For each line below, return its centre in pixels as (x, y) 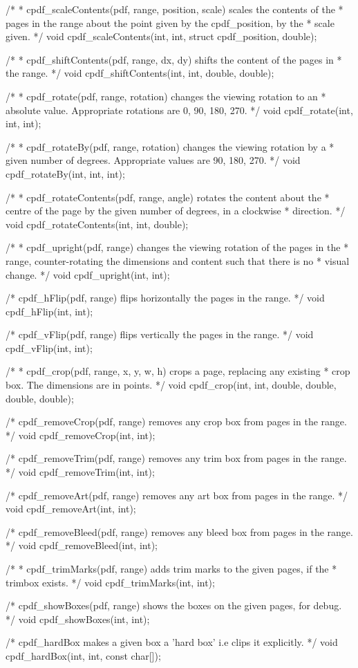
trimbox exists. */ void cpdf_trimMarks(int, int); (110, 582)
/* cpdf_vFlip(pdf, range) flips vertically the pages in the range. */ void (160, 334)
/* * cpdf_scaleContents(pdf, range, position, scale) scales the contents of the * (175, 9)
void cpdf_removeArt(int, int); (71, 509)
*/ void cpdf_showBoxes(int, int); (78, 619)
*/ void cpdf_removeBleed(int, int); (82, 545)
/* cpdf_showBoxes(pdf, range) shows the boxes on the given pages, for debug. (174, 605)
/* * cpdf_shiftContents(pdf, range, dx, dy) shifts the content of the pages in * (174, 59)
